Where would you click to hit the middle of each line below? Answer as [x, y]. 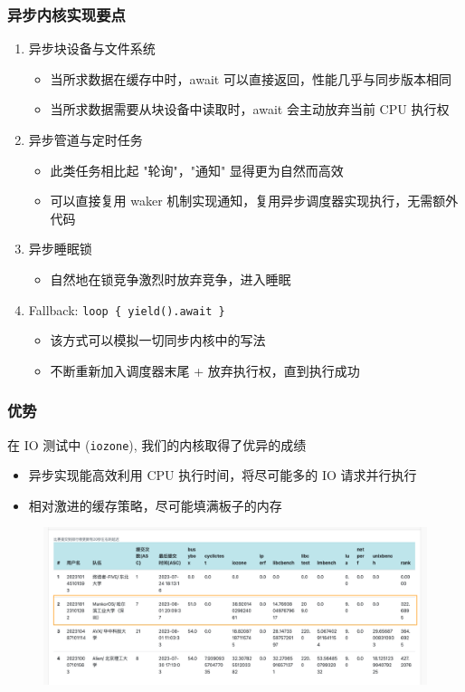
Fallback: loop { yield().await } [127, 309]
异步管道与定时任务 [85, 139]
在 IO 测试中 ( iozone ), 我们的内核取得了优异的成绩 [157, 444]
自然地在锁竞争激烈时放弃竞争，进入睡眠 [171, 279]
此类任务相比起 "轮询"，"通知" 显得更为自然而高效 [197, 170]
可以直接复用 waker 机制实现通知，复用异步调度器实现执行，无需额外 [254, 201]
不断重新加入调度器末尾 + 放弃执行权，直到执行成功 [205, 370]
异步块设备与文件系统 [92, 48]
